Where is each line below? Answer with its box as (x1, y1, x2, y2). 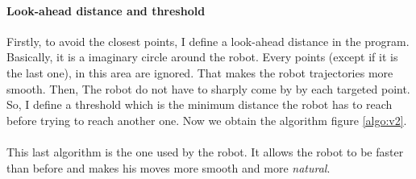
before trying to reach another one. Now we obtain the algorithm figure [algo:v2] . (6, 111, 407, 128)
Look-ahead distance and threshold (6, 2, 206, 19)
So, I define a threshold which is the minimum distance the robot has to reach (6, 96, 393, 113)
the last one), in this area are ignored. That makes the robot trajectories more (6, 64, 393, 81)
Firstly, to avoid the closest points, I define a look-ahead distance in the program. (6, 32, 410, 49)
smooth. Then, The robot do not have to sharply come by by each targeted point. (6, 80, 410, 97)
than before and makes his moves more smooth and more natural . (6, 159, 331, 176)
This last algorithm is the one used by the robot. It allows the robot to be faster (6, 143, 404, 160)
